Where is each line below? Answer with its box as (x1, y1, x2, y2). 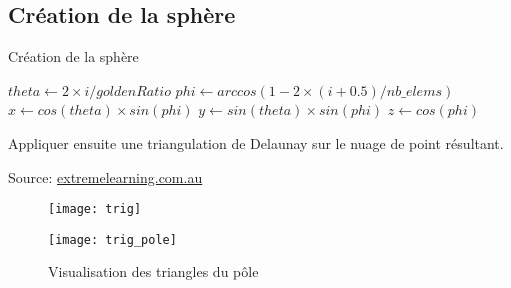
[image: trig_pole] (48, 232, 177, 247)
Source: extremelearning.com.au (8, 166, 203, 187)
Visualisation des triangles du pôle (48, 261, 259, 282)
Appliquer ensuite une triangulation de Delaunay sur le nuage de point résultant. (8, 132, 504, 153)
